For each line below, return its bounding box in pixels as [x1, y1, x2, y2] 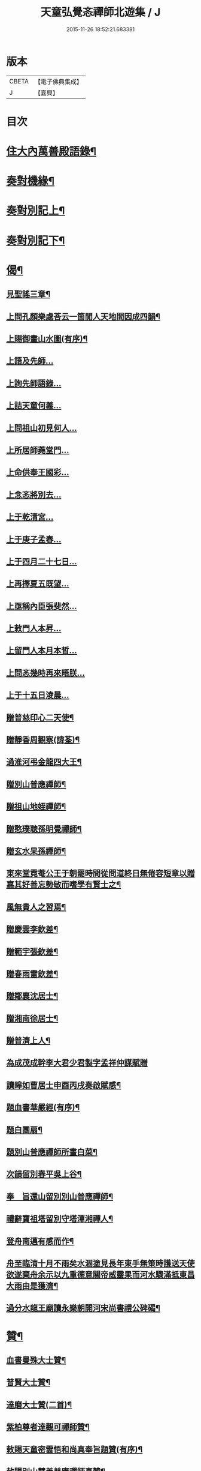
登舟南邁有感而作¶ [6, 1236, 74, 1246]
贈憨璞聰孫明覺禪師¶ [6, 823, 82, 834]
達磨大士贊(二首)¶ [6, 1400, 72, 1410]
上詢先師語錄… [6, 378, 62, 388]
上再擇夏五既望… [6, 579, 70, 589]
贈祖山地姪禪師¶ [6, 802, 66, 812]
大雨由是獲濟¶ [6, 1281, 59, 1291]
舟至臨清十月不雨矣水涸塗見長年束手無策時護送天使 [6, 1259, 195, 1268]
